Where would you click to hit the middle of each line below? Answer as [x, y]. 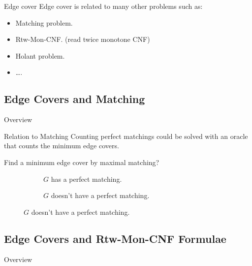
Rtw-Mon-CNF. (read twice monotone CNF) [83, 39]
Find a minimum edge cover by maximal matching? [82, 162]
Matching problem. [44, 22]
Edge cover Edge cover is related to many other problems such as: [103, 6]
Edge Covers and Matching [75, 99]
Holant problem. [40, 55]
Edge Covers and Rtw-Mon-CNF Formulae [115, 238]
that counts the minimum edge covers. [62, 146]
